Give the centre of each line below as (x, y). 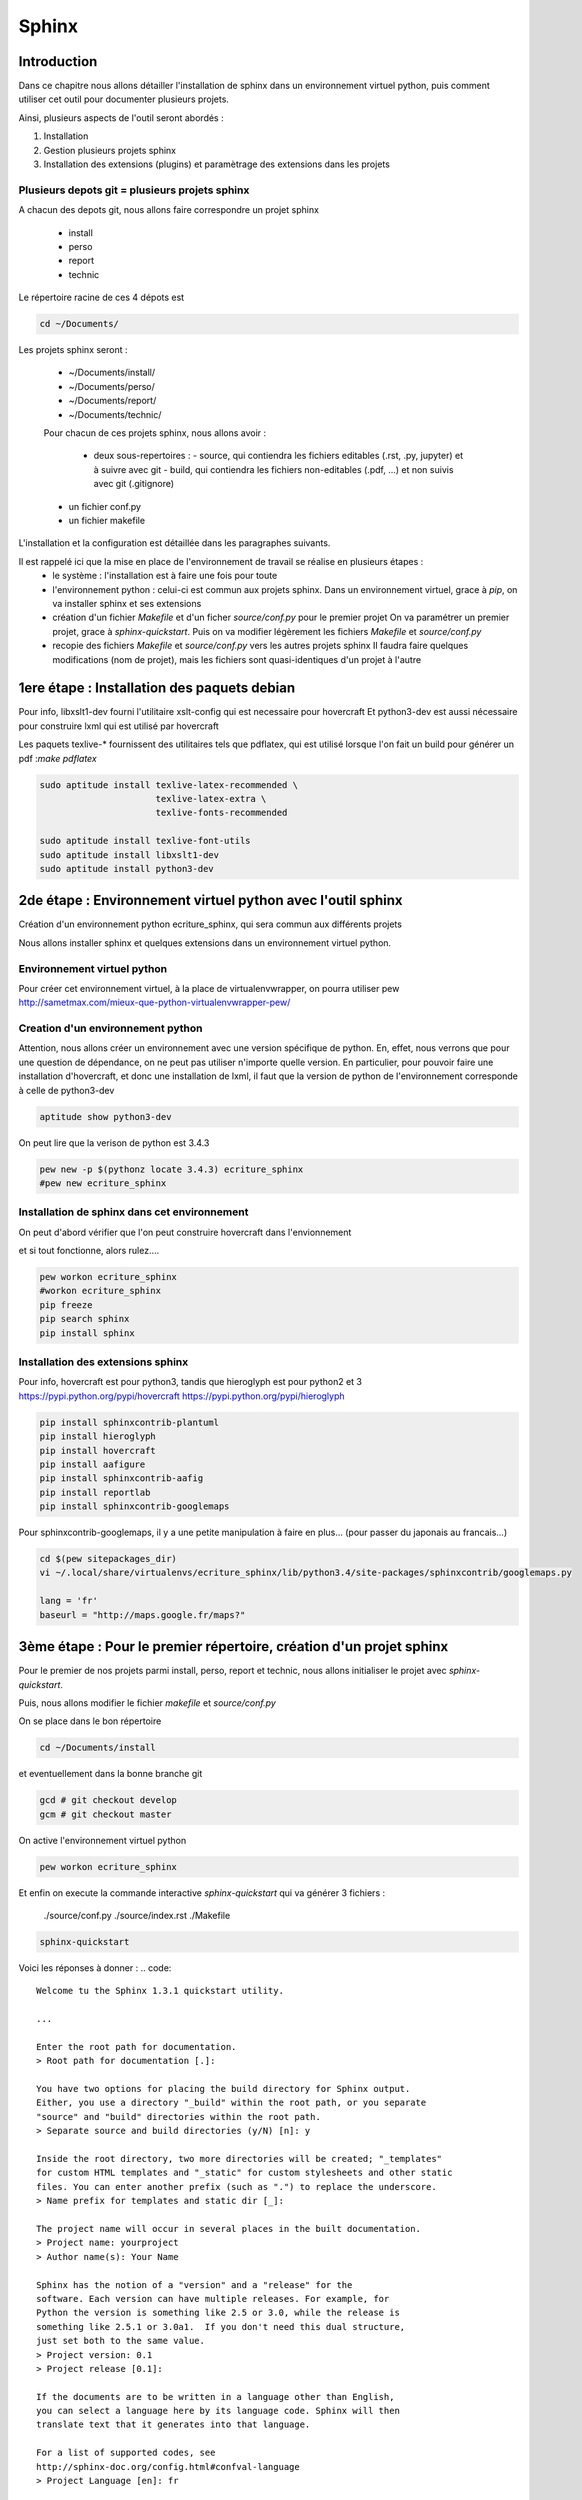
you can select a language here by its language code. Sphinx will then (218, 2411)
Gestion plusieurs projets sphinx (110, 150)
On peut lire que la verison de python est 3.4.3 (114, 1142)
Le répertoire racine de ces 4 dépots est (101, 297)
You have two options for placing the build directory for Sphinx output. (223, 2089)
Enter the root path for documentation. (136, 2046)
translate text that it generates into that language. (173, 2424)
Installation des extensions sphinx (103, 1362)
